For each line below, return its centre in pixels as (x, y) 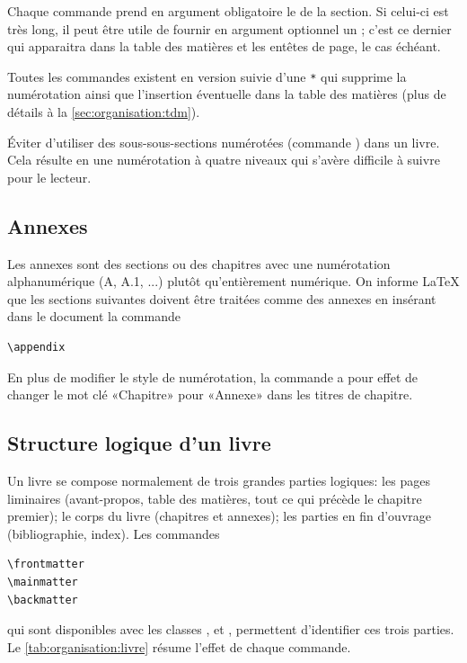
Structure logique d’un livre (139, 443)
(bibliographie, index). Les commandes (114, 533)
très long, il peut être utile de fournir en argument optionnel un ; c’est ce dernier (229, 28)
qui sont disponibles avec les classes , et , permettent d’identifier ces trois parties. (231, 629)
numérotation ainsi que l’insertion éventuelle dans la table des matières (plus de (227, 94)
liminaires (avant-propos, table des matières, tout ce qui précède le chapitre (215, 498)
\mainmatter (43, 582)
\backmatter (43, 600)
